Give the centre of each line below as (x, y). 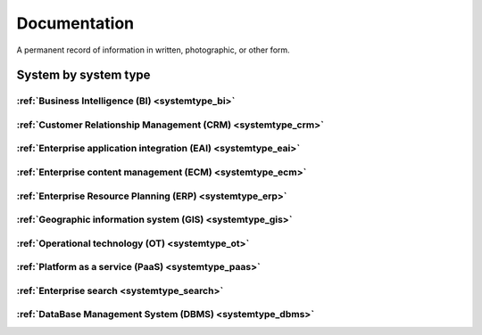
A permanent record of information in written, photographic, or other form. (153, 50)
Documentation (75, 23)
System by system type (83, 75)
